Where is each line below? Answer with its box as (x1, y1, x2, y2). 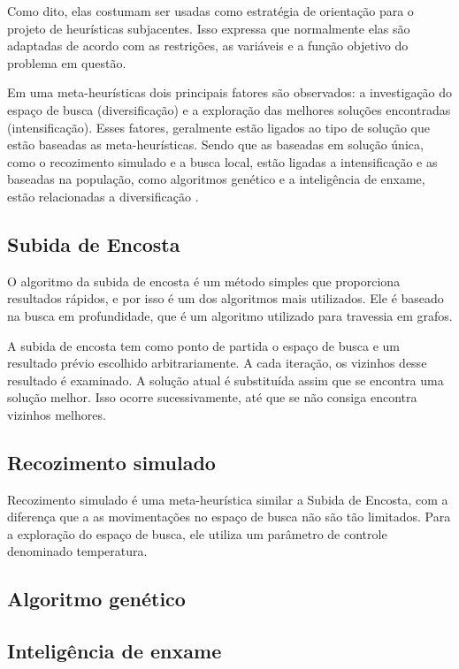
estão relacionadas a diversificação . (7, 186, 199, 205)
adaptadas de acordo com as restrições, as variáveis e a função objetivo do (7, 36, 409, 55)
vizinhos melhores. (7, 405, 106, 423)
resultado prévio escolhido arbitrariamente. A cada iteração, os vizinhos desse (7, 354, 427, 372)
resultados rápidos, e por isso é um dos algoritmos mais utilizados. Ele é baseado (7, 289, 444, 308)
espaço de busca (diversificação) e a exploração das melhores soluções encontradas (7, 100, 451, 118)
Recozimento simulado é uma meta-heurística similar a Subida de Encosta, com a (7, 490, 448, 508)
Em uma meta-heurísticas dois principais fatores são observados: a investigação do (7, 83, 453, 102)
